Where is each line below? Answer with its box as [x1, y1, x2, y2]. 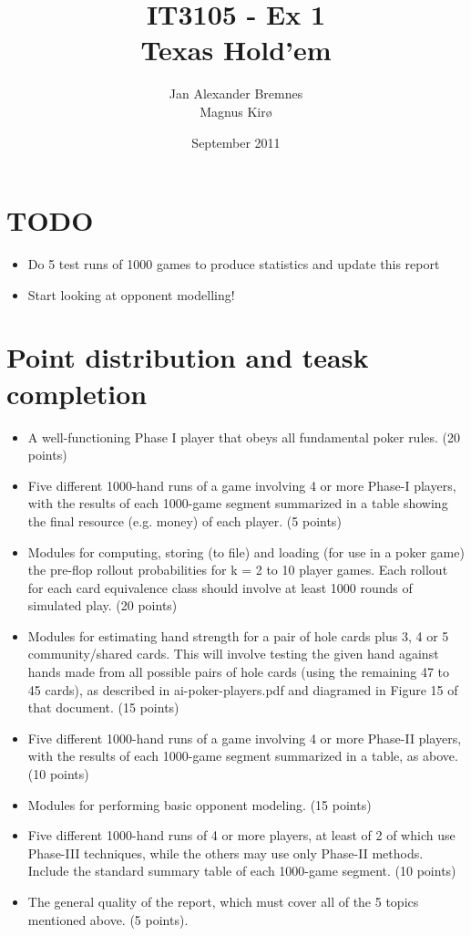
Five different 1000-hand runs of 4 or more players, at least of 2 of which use [27, 826, 456, 845]
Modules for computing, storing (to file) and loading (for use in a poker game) [27, 542, 465, 561]
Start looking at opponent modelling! [27, 285, 235, 304]
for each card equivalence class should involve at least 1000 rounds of [27, 577, 413, 597]
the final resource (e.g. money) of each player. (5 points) [27, 511, 342, 530]
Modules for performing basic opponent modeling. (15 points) [27, 795, 372, 814]
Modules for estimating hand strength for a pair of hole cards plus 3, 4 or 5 [27, 626, 449, 645]
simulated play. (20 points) [27, 596, 178, 615]
